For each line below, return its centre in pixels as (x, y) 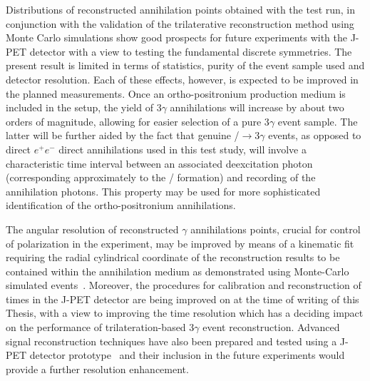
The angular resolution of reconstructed (92, 229)
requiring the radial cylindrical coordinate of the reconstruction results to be (173, 257)
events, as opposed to (315, 135)
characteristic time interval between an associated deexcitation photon (159, 163)
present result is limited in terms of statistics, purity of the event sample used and (185, 65)
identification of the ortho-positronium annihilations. (121, 205)
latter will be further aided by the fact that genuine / (123, 135)
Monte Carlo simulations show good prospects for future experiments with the (176, 37)
